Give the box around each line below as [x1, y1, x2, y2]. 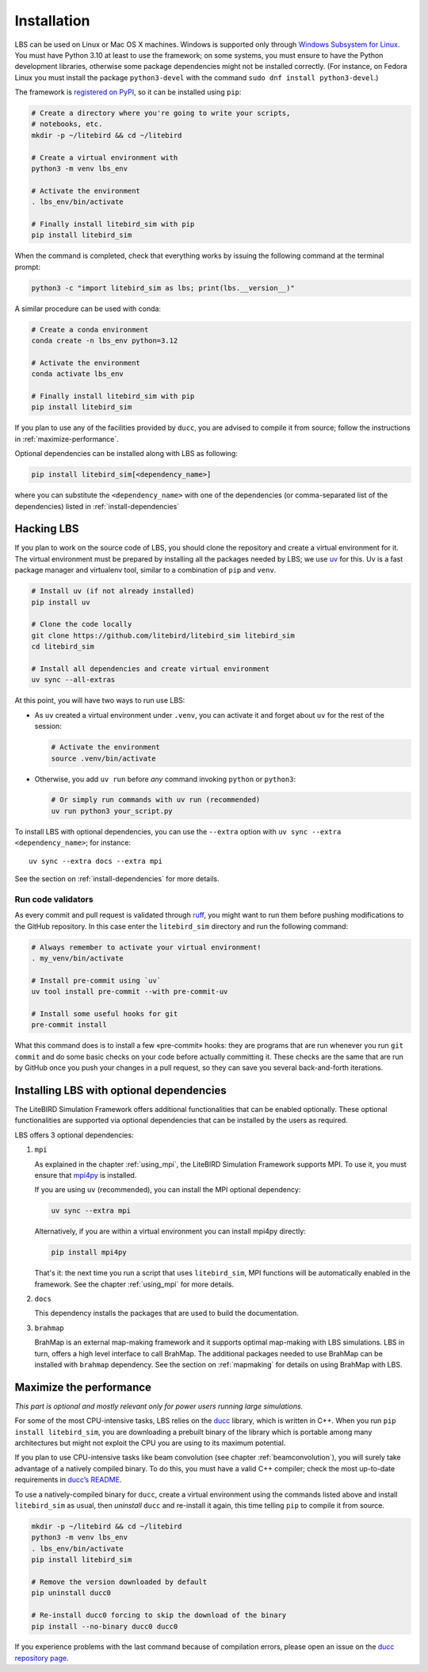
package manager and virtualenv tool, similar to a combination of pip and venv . [14, 566, 277, 575]
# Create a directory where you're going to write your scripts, [31, 109, 291, 118]
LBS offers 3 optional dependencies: [14, 1130, 134, 1140]
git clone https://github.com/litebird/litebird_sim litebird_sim [31, 631, 295, 640]
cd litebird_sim [31, 642, 95, 651]
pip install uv [31, 597, 90, 607]
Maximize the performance [14, 1380, 152, 1394]
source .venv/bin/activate [51, 754, 156, 763]
